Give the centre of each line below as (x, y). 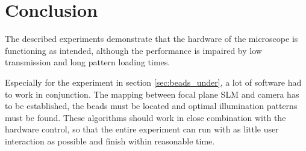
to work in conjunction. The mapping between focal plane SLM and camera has (152, 94)
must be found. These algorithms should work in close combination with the (145, 117)
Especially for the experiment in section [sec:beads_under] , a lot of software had (153, 82)
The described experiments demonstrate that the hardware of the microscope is (151, 39)
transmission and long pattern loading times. (88, 62)
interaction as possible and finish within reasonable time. (110, 141)
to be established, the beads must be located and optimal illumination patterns (151, 106)
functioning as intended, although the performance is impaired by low (133, 50)
